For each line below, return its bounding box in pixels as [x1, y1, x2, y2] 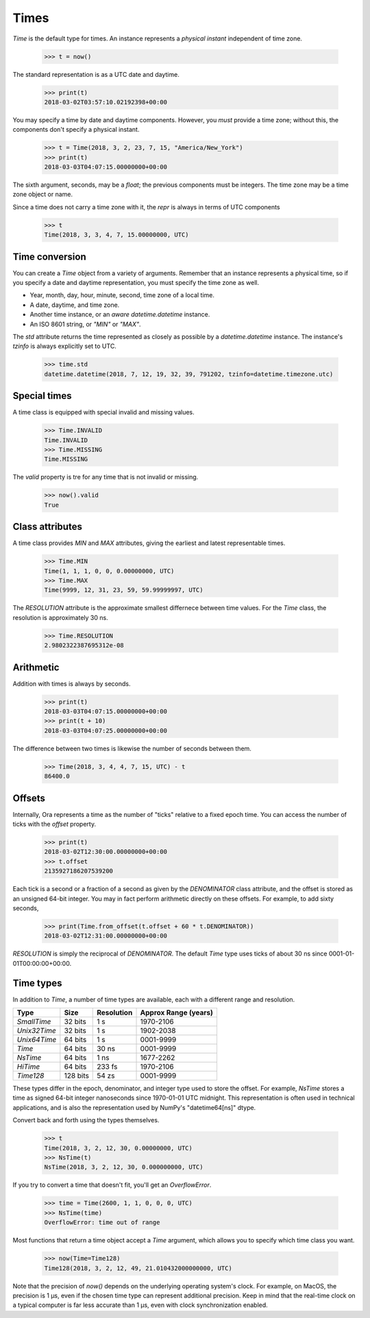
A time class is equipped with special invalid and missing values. [12, 408, 195, 417]
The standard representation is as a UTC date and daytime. [12, 70, 180, 78]
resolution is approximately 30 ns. [12, 613, 109, 621]
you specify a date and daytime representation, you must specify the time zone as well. [12, 279, 260, 287]
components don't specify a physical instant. [12, 126, 140, 134]
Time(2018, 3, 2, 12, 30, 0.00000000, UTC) [44, 1144, 193, 1152]
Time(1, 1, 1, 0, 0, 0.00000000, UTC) [44, 567, 175, 575]
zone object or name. [12, 190, 73, 198]
